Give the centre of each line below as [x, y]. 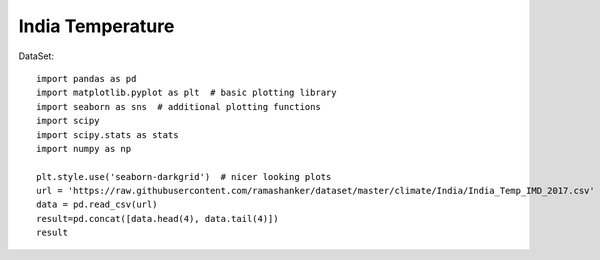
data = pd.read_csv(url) [97, 204]
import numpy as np [84, 148]
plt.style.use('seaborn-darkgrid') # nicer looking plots [184, 176]
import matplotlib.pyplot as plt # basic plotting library [186, 93]
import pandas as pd [86, 78]
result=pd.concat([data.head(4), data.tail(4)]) [157, 218]
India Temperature [96, 26]
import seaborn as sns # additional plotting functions [179, 106]
